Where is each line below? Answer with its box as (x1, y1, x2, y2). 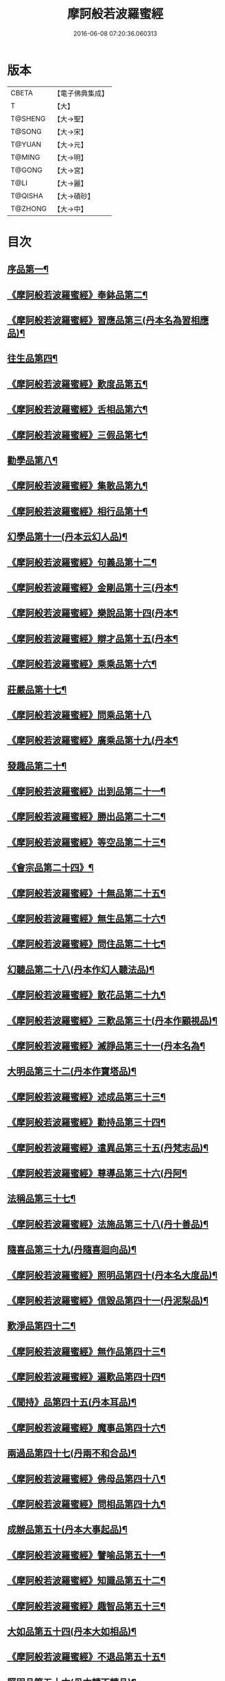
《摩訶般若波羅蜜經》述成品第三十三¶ (7, 1091, 166, 1103)
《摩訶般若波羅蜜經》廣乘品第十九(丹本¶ (7, 735, 178, 746)
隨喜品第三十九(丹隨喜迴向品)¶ (7, 1244, 137, 1256)
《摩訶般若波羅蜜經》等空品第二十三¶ (7, 836, 166, 848)
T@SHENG (10, 114, 46, 123)
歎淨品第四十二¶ (7, 1320, 76, 1332)
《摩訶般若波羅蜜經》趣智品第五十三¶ (7, 1600, 166, 1612)
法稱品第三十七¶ (7, 1193, 76, 1204)
